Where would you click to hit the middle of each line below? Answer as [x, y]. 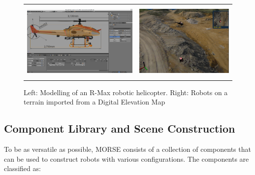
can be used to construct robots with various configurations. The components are [127, 158]
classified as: [22, 168]
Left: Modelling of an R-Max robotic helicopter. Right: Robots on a [126, 92]
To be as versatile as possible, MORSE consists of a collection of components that [127, 149]
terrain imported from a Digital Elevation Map [95, 102]
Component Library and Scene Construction [120, 128]
